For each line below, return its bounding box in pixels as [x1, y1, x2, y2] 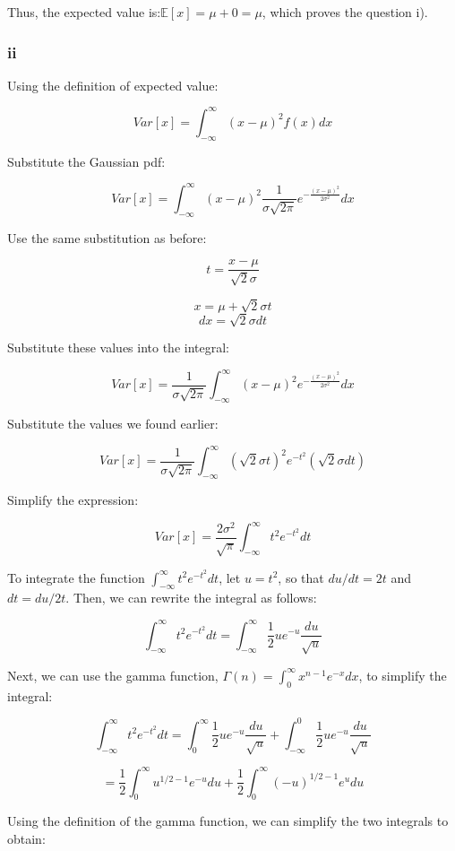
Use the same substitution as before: [7, 228, 207, 247]
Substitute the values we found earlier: [7, 414, 219, 433]
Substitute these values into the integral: [7, 338, 229, 357]
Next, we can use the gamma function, [7, 665, 219, 684]
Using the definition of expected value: [7, 75, 219, 94]
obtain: [7, 829, 46, 848]
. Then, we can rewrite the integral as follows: [65, 588, 317, 607]
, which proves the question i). [262, 3, 428, 21]
